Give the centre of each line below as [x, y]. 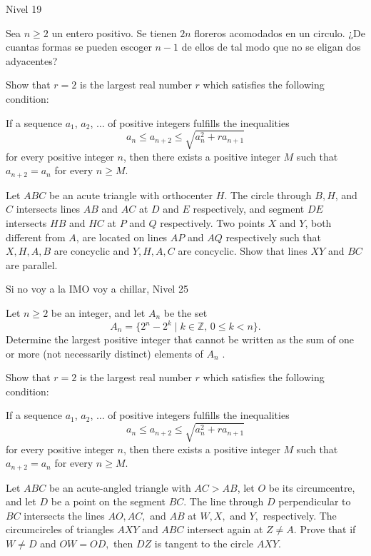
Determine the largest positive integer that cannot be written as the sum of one [180, 339]
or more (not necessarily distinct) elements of [105, 353]
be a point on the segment [108, 501]
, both [318, 222]
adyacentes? [32, 60]
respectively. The [300, 515]
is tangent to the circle [204, 543]
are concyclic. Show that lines [243, 251]
